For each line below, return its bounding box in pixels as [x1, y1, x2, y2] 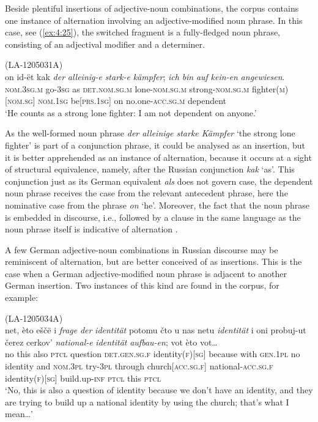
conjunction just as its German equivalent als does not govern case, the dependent [5, 174, 313, 187]
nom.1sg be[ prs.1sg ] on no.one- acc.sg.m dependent [38, 94, 227, 107]
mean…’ [5, 407, 33, 420]
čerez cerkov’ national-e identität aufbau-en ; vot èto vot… [5, 335, 218, 348]
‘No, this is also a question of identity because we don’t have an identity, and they [5, 383, 313, 396]
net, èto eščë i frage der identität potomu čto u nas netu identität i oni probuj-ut [5, 324, 306, 336]
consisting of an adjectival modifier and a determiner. [5, 37, 205, 50]
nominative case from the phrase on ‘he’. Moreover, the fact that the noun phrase [5, 198, 310, 211]
